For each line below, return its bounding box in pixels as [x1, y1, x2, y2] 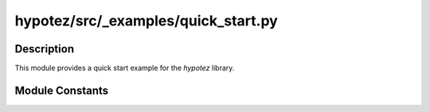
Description [14, 42, 75, 56]
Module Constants [14, 83, 109, 97]
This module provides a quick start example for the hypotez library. [14, 64, 235, 73]
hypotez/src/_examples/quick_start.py [14, 12, 278, 29]
